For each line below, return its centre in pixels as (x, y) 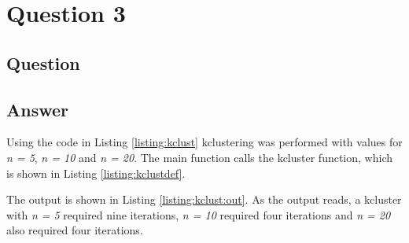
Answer (38, 109)
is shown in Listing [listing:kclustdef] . (96, 173)
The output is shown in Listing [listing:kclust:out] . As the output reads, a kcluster (204, 199)
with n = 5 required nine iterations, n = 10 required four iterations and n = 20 (199, 214)
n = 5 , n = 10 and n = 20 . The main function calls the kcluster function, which (199, 157)
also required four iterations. (75, 230)
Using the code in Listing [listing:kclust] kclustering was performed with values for (204, 142)
